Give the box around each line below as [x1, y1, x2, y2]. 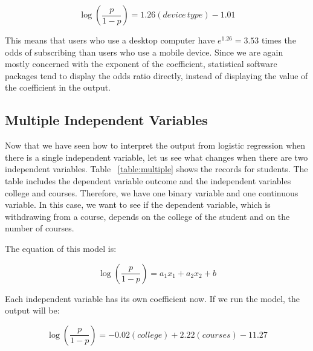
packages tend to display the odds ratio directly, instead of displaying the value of [5, 69, 308, 82]
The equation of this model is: [5, 242, 117, 254]
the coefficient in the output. [5, 81, 111, 94]
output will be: [5, 304, 60, 317]
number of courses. [5, 222, 74, 234]
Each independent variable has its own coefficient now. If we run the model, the [5, 292, 300, 304]
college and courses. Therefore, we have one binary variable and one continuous [5, 186, 298, 199]
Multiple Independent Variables [5, 111, 208, 129]
